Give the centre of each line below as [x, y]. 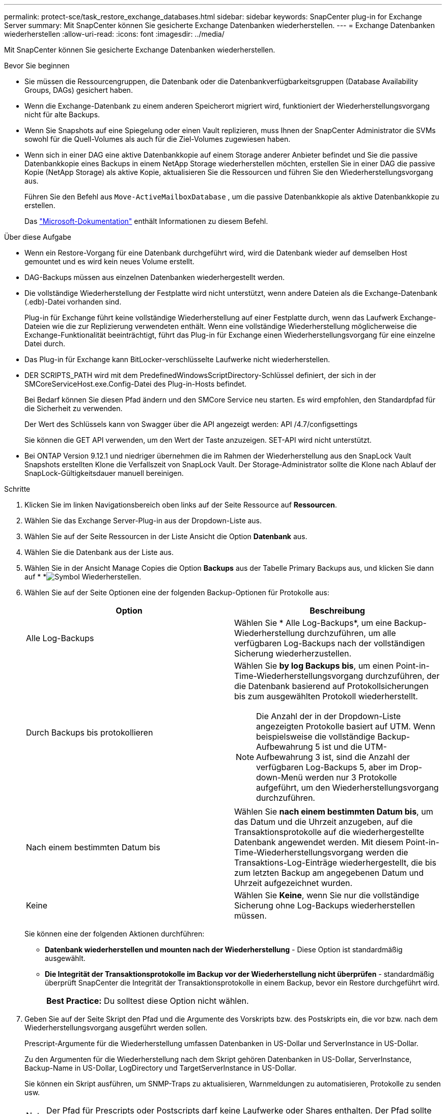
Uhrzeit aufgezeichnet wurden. [294, 883]
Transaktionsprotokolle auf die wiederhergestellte [329, 832]
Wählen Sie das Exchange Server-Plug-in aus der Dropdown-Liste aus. [143, 521]
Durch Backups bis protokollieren [90, 732]
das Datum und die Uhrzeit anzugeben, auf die [324, 822]
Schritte [17, 489]
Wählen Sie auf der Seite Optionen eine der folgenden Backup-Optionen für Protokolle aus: [177, 592]
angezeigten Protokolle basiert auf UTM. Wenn [346, 726]
